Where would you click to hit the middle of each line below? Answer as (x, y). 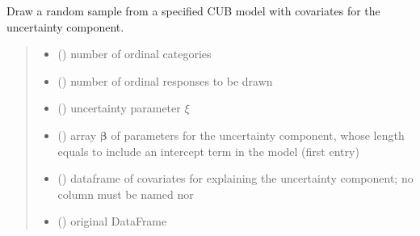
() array (77, 135)
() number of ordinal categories (134, 54)
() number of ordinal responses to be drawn (165, 80)
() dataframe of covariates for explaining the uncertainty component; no (235, 178)
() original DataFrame (112, 221)
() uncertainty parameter (119, 108)
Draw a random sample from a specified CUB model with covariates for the (193, 11)
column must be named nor (126, 194)
